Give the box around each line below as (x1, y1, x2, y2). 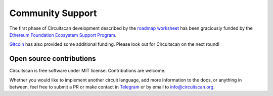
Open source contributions (9, 54, 96, 63)
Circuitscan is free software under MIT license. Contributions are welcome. (9, 68, 166, 74)
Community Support (9, 8, 97, 19)
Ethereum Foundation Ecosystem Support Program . (9, 32, 117, 38)
